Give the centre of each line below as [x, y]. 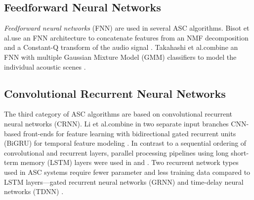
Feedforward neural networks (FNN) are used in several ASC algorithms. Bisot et [127, 28]
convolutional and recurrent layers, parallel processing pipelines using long [116, 152]
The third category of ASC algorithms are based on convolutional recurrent [118, 114]
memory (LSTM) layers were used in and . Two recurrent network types [129, 162]
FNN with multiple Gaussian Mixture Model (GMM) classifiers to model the [120, 57]
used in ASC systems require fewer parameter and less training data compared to [127, 172]
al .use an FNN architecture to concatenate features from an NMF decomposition [126, 37]
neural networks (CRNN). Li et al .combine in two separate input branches [116, 123]
